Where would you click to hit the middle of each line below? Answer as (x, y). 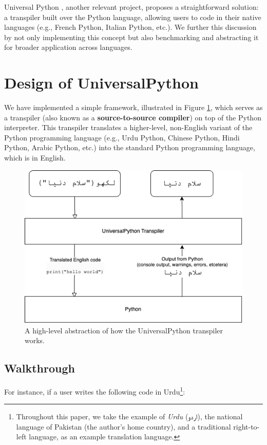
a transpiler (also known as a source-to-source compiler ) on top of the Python (133, 117)
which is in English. (35, 158)
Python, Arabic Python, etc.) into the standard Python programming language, (130, 147)
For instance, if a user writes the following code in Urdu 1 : (95, 390)
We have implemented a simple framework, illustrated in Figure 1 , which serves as (133, 107)
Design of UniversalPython (101, 83)
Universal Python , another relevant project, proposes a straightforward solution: (131, 7)
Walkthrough (40, 368)
